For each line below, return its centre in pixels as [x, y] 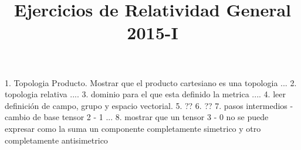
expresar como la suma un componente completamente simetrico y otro [133, 128]
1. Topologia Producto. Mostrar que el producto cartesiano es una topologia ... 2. [151, 82]
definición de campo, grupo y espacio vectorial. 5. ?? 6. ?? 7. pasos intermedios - [149, 105]
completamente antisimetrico [56, 140]
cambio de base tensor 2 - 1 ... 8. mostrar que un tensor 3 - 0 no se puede [137, 117]
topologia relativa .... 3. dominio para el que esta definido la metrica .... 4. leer [145, 94]
